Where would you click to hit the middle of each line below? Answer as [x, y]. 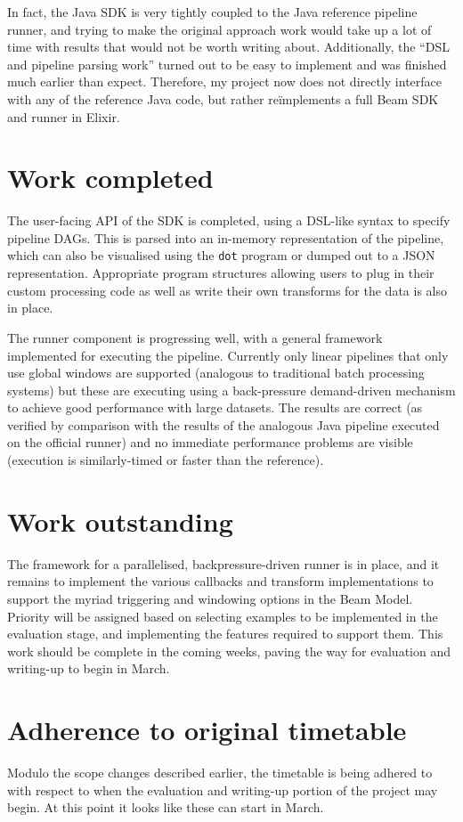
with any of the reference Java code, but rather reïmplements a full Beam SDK [223, 98]
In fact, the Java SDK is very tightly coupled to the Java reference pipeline [212, 12]
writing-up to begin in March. [89, 668]
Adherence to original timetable [207, 730]
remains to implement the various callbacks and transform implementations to [220, 581]
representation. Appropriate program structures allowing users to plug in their [221, 273]
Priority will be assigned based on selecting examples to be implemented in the [223, 616]
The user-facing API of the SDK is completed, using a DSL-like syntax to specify [229, 220]
